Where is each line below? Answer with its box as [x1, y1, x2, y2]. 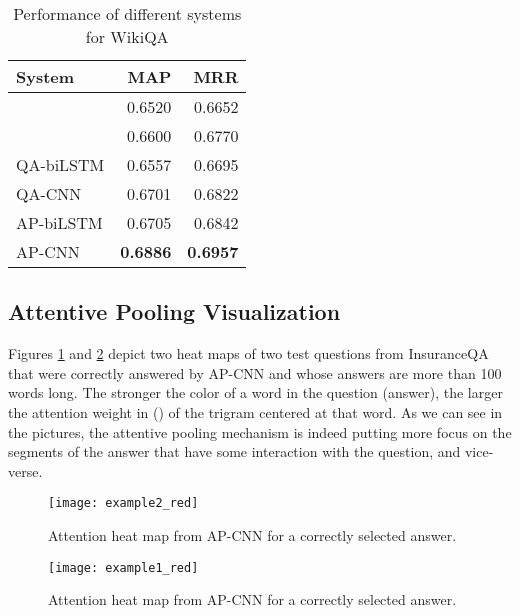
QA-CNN [16, 182, 82, 205]
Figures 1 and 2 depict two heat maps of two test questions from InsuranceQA [8, 343, 489, 364]
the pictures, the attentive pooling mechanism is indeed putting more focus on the [8, 421, 512, 442]
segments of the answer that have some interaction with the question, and [8, 441, 461, 462]
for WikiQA [85, 25, 169, 48]
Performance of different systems [13, 2, 242, 25]
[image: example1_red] [48, 560, 199, 575]
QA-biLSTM [16, 153, 105, 176]
